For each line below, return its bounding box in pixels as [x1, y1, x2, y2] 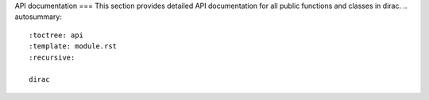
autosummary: [14, 12, 63, 21]
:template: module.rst [29, 42, 118, 51]
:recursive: [29, 52, 75, 62]
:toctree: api [29, 30, 83, 40]
